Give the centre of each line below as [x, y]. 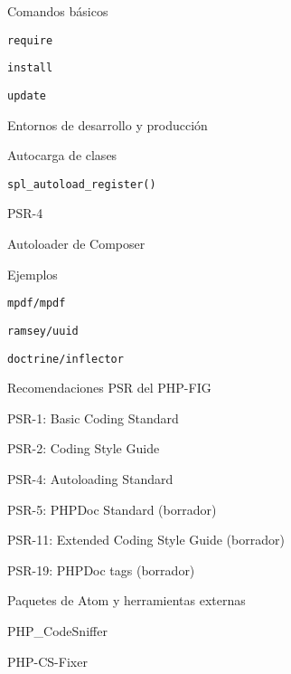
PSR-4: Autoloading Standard [90, 478]
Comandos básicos [58, 11]
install [30, 68]
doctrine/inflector [66, 359]
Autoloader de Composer [76, 243]
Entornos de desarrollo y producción [108, 124]
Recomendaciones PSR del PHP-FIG [109, 388]
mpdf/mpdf [37, 304]
